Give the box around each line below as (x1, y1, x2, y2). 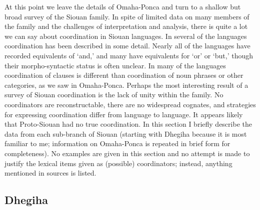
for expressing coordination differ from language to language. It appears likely (4, 109, 243, 119)
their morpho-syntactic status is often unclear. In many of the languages (4, 60, 226, 70)
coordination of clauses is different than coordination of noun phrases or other (4, 70, 243, 80)
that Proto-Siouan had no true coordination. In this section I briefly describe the (4, 119, 252, 129)
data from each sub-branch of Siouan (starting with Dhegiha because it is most (4, 128, 247, 139)
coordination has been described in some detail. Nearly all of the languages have (4, 40, 250, 51)
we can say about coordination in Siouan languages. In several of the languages (4, 30, 247, 41)
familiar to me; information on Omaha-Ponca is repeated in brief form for (4, 138, 230, 149)
